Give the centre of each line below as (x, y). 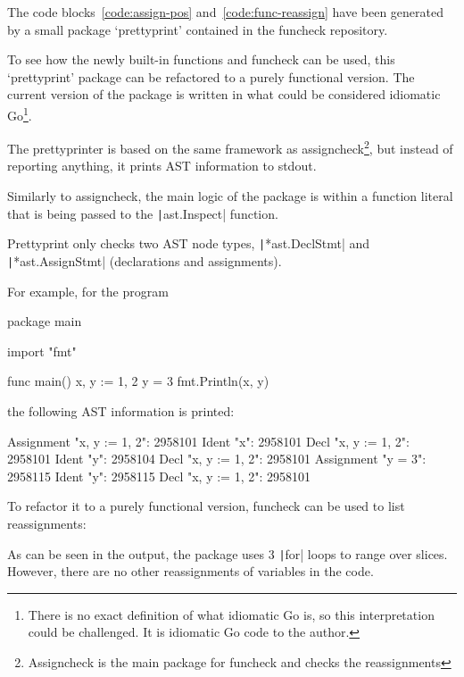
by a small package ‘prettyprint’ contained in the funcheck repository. (198, 29)
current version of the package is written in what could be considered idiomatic (224, 94)
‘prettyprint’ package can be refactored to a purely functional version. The (211, 76)
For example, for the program (88, 291)
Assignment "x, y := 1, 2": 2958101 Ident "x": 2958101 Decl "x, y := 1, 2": (208, 441)
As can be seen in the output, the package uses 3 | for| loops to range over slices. (228, 553)
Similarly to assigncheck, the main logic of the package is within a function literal (230, 196)
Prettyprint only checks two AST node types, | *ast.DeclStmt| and (189, 243)
